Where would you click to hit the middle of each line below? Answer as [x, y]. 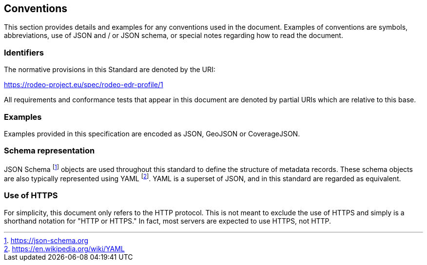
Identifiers [24, 52]
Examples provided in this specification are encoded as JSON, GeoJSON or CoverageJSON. [152, 133]
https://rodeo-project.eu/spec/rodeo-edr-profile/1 [84, 85]
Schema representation [49, 151]
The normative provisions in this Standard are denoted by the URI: [110, 70]
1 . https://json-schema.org [46, 240]
